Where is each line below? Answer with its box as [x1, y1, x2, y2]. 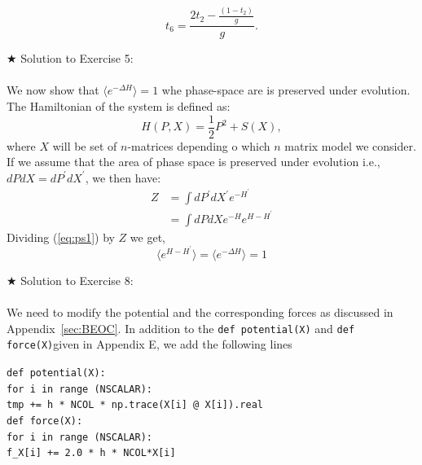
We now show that [7, 81, 99, 99]
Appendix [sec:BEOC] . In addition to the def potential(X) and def [7, 319, 355, 336]
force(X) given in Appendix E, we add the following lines [7, 336, 292, 353]
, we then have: [85, 169, 161, 186]
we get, [130, 228, 165, 245]
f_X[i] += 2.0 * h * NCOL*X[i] [7, 447, 176, 459]
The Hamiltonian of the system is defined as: [7, 97, 231, 114]
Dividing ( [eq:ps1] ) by [7, 228, 115, 245]
